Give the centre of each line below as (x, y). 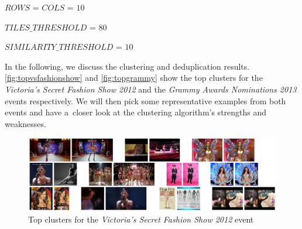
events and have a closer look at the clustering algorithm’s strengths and (136, 112)
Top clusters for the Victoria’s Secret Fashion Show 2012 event (141, 219)
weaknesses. (25, 123)
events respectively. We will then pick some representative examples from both (145, 100)
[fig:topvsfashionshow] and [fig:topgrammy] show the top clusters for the (134, 78)
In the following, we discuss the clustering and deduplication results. (127, 66)
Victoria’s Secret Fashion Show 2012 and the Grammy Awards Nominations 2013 (151, 89)
